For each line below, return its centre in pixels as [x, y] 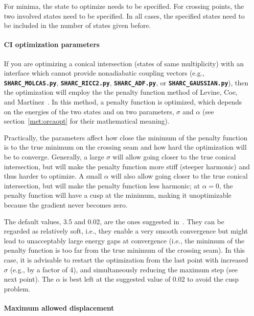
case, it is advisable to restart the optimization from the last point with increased [126, 259]
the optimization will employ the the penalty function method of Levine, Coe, [121, 92]
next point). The [29, 279]
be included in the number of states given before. [78, 25]
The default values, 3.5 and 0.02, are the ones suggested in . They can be [114, 221]
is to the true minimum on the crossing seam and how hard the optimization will [125, 147]
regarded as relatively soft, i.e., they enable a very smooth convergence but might [126, 231]
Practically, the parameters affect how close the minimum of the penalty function [126, 137]
